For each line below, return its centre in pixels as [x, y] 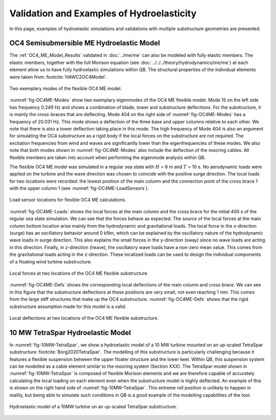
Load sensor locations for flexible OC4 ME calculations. [68, 200]
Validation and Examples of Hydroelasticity [103, 13]
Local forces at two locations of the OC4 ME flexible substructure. [79, 273]
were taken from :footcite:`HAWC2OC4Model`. [58, 77]
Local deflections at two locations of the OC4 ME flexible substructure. [84, 318]
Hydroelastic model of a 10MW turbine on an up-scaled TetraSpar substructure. [93, 406]
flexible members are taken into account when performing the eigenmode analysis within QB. [108, 157]
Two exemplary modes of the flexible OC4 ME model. [66, 89]
